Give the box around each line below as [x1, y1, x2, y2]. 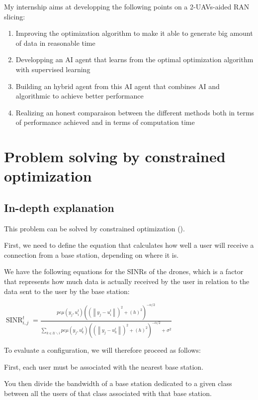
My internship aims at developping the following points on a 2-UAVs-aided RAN [4, 1, 250, 11]
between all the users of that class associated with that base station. [4, 388, 212, 398]
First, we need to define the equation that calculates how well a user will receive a [4, 240, 254, 250]
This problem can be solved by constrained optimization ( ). [4, 223, 185, 233]
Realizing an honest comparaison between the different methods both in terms [15, 107, 255, 117]
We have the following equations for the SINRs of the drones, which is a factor [4, 266, 244, 277]
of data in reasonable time [15, 37, 95, 48]
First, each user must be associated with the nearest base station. [4, 361, 204, 372]
